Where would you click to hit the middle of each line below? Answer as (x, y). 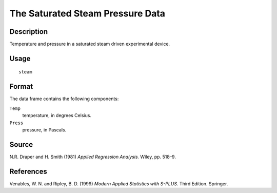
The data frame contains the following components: (64, 99)
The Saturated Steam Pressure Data (87, 13)
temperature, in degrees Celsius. (57, 115)
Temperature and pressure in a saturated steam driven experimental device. (90, 44)
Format (21, 86)
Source (21, 144)
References (28, 171)
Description (29, 32)
